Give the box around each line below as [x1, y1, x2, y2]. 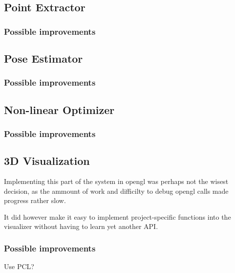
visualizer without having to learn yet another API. [4, 221, 158, 231]
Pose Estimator [4, 51, 83, 66]
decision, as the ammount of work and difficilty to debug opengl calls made [4, 185, 229, 196]
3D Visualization [4, 153, 90, 168]
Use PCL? [4, 261, 34, 272]
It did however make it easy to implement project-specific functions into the [4, 211, 231, 222]
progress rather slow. [4, 195, 66, 205]
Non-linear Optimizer [4, 102, 115, 117]
